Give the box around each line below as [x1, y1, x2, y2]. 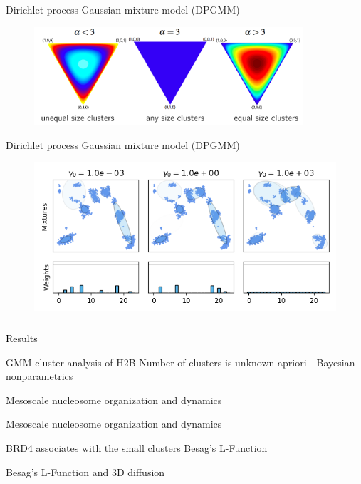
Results [6, 330, 38, 345]
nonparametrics [6, 369, 73, 383]
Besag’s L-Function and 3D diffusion [6, 464, 165, 479]
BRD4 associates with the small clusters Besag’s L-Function [6, 440, 268, 455]
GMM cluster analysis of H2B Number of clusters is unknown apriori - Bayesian [6, 354, 355, 369]
